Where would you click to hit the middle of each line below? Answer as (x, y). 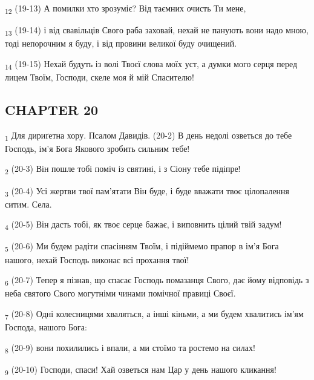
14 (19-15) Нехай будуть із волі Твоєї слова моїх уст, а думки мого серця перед (151, 64)
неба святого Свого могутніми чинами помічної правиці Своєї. (120, 293)
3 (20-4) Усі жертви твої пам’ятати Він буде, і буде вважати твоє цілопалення (147, 191)
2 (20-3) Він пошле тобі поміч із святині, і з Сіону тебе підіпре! (123, 169)
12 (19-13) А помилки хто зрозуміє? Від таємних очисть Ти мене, (126, 9)
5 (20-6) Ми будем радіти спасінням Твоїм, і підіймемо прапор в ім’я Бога (142, 247)
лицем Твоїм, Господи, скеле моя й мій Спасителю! (100, 77)
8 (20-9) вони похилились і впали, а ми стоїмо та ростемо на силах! (130, 348)
